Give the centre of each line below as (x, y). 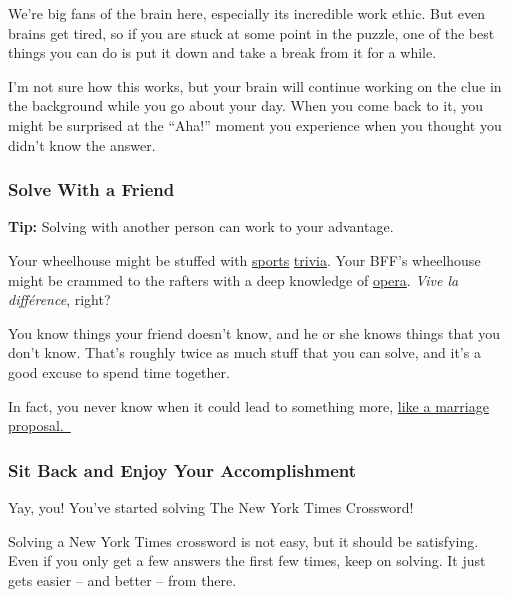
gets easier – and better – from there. (122, 579)
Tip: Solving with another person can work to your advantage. (201, 226)
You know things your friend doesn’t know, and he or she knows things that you (254, 332)
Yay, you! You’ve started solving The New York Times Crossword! (211, 506)
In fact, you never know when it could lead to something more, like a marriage (248, 405)
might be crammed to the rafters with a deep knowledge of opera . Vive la (233, 279)
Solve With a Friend (91, 189)
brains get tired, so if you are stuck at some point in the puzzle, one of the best (251, 32)
